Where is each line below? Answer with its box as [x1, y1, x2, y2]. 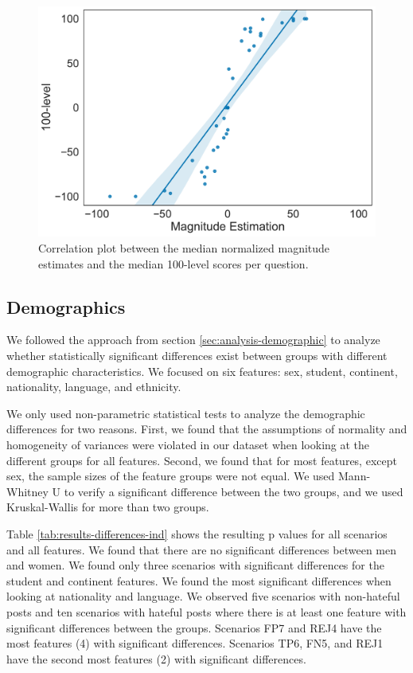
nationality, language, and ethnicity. [6, 378, 181, 395]
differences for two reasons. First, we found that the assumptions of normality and [6, 421, 407, 437]
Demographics [6, 294, 126, 319]
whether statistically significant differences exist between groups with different [6, 347, 388, 363]
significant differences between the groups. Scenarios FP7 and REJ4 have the [6, 619, 382, 636]
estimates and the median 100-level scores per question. [38, 255, 309, 272]
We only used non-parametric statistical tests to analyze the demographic [6, 405, 365, 421]
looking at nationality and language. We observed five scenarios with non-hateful [6, 588, 400, 605]
